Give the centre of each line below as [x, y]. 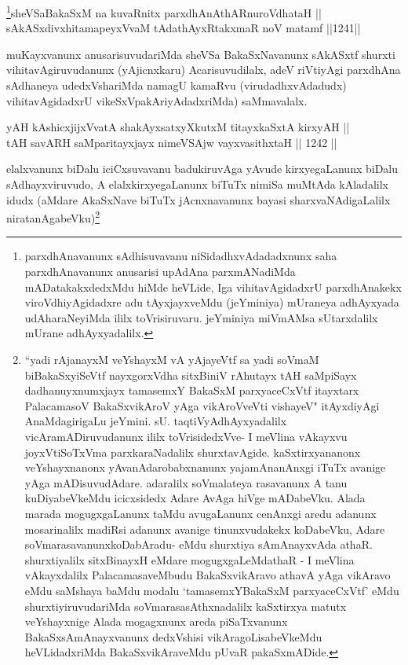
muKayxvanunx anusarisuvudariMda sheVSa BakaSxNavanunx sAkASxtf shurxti [201, 54]
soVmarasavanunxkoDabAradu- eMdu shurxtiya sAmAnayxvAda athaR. [199, 544]
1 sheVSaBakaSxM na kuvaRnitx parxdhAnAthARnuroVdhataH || [164, 11]
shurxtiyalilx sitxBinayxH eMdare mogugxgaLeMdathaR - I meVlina [189, 559]
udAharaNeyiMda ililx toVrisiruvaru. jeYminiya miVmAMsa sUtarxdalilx [201, 317]
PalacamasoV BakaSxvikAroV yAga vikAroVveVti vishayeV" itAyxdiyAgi [202, 405]
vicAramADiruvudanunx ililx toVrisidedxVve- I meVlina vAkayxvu [186, 436]
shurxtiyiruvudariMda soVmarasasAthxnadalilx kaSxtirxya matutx [186, 606]
